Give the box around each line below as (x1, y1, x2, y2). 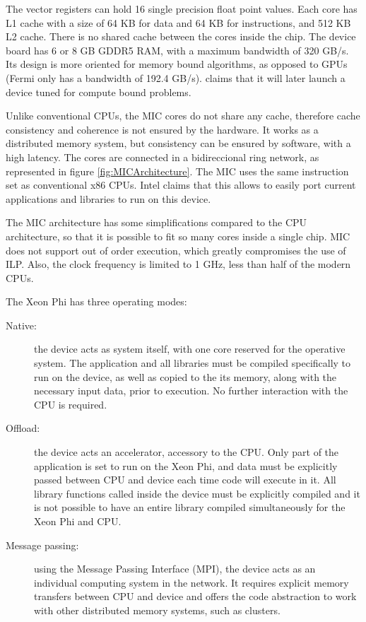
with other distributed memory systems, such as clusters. (34, 602, 281, 617)
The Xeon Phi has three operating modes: (6, 294, 187, 309)
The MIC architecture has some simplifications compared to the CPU (6, 215, 307, 230)
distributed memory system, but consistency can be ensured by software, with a (6, 136, 351, 151)
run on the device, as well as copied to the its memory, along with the (34, 369, 337, 384)
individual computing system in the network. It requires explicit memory (34, 575, 349, 589)
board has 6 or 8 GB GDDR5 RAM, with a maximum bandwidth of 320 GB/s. (6, 42, 349, 57)
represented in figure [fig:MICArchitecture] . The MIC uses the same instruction (6, 163, 349, 178)
